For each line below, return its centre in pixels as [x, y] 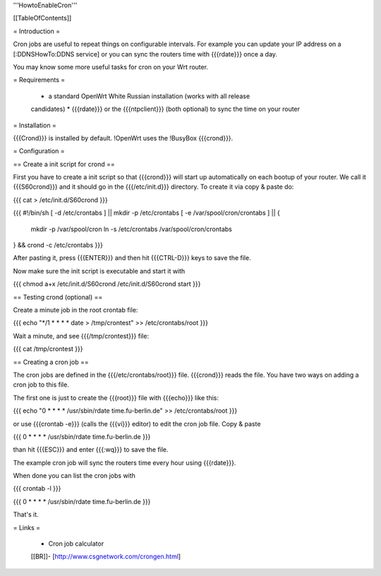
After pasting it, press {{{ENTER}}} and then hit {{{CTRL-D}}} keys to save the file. [132, 258]
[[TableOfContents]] [42, 18]
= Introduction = [36, 31]
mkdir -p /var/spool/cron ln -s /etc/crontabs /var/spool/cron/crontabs [131, 229]
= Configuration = [39, 151]
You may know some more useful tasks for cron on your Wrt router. [110, 66]
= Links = [27, 527]
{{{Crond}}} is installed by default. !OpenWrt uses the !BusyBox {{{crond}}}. [123, 138]
